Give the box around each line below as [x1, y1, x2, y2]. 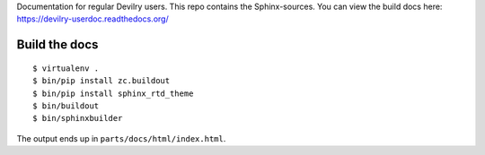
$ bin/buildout [32, 100, 100, 111]
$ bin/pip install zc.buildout [32, 76, 171, 86]
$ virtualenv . [32, 63, 100, 73]
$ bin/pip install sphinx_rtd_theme [32, 88, 194, 99]
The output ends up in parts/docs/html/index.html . [16, 133, 226, 143]
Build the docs [16, 37, 99, 53]
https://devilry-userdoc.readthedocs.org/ [16, 13, 170, 24]
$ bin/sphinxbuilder [32, 113, 123, 124]
